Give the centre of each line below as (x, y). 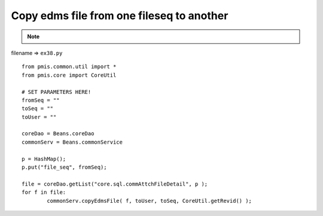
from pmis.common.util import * (69, 67)
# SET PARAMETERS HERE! (57, 92)
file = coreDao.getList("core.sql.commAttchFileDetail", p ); (115, 184)
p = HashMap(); (44, 159)
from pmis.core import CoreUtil (69, 75)
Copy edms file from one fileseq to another (120, 16)
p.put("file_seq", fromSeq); (64, 167)
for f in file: (44, 192)
